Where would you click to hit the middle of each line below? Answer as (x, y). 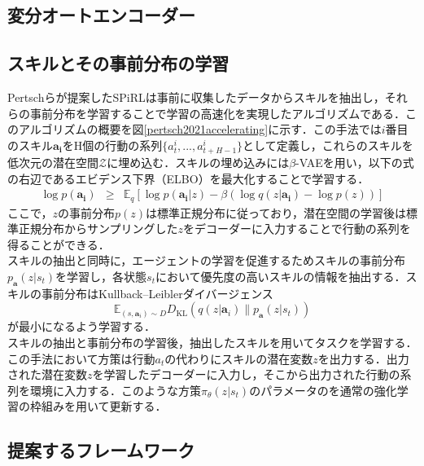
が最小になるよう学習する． (81, 326)
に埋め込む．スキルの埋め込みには (198, 162)
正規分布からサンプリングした (98, 229)
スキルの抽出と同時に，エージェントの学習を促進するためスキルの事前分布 (207, 260)
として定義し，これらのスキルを (328, 145)
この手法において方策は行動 (81, 358)
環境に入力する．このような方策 (115, 390)
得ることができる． (59, 244)
